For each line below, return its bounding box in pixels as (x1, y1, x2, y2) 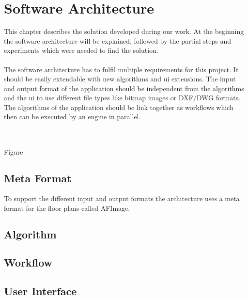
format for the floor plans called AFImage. (4, 203, 130, 213)
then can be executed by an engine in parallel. (4, 111, 141, 122)
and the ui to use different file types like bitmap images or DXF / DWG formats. (4, 93, 240, 103)
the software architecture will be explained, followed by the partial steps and (4, 35, 231, 46)
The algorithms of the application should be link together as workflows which (4, 102, 233, 112)
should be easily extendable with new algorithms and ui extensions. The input (4, 74, 236, 84)
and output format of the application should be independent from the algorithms (4, 83, 244, 93)
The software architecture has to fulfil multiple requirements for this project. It (4, 64, 239, 74)
